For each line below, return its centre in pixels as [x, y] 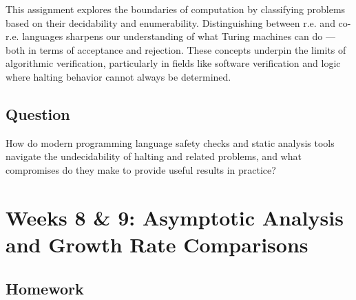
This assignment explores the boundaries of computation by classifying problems [176, 9]
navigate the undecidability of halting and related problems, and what [154, 156]
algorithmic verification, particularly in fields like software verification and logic [173, 63]
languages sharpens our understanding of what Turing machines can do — [179, 36]
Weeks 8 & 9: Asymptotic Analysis [175, 217]
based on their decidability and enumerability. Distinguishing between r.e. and [170, 22]
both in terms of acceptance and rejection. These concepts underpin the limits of [176, 49]
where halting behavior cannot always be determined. [118, 76]
